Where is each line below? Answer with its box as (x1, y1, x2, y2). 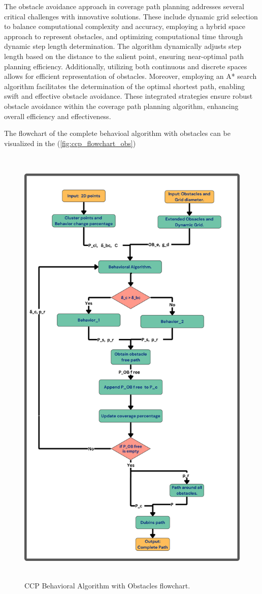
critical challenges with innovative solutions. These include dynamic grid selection (4, 11, 258, 21)
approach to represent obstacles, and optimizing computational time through (4, 31, 243, 41)
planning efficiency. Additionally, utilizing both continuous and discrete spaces (4, 61, 247, 71)
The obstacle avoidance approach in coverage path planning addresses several (4, 1, 245, 11)
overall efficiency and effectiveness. (4, 110, 111, 121)
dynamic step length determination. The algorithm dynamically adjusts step (4, 41, 242, 51)
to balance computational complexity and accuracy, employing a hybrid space (4, 21, 246, 32)
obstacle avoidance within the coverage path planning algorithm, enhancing (4, 100, 239, 111)
